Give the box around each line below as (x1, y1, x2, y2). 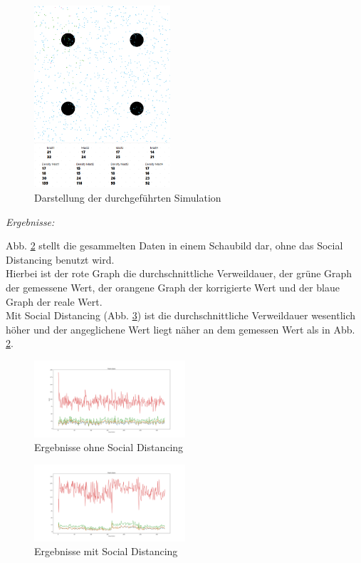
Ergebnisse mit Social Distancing (34, 544, 178, 559)
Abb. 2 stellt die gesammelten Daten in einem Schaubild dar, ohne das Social (6, 238, 343, 253)
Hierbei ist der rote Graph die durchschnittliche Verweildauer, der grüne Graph (6, 266, 352, 281)
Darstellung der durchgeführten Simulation (34, 190, 221, 205)
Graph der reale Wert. (6, 294, 103, 309)
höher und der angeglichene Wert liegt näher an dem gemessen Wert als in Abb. (6, 321, 355, 336)
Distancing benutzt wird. (6, 252, 115, 267)
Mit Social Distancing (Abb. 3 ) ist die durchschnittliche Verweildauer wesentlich (6, 308, 356, 323)
